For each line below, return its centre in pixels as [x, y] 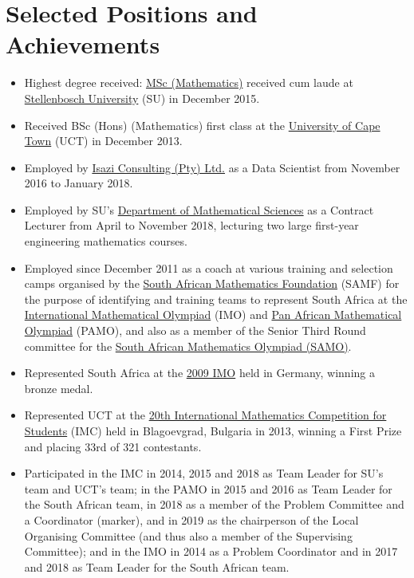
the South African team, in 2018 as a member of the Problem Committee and [214, 504]
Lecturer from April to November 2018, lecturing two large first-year [191, 225]
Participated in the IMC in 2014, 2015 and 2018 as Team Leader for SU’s [204, 473]
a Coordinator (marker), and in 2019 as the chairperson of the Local [191, 519]
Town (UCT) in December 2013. [103, 141]
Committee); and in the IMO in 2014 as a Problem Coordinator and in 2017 [211, 551]
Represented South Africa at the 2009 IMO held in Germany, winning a [199, 373]
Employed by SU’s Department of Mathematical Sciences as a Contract [199, 209]
